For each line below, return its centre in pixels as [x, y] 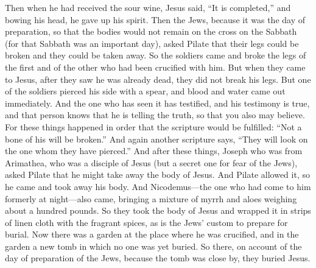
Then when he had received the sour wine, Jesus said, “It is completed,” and [148, 7]
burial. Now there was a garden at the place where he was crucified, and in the [152, 234]
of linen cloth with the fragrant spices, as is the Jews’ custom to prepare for [146, 222]
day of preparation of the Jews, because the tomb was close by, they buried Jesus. [158, 258]
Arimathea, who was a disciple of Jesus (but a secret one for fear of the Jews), [151, 162]
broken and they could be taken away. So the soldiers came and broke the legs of [156, 55]
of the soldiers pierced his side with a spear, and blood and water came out [145, 91]
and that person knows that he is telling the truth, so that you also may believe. [155, 115]
